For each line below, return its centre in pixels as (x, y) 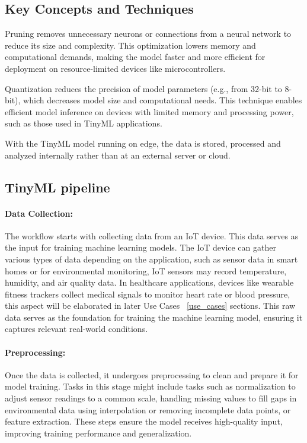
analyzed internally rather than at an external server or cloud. (118, 155)
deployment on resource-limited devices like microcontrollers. (115, 68)
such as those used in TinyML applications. (84, 123)
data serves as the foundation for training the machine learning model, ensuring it (154, 317)
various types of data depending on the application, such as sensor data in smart (151, 259)
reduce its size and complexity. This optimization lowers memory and (130, 45)
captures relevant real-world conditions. (76, 329)
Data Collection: (39, 213)
